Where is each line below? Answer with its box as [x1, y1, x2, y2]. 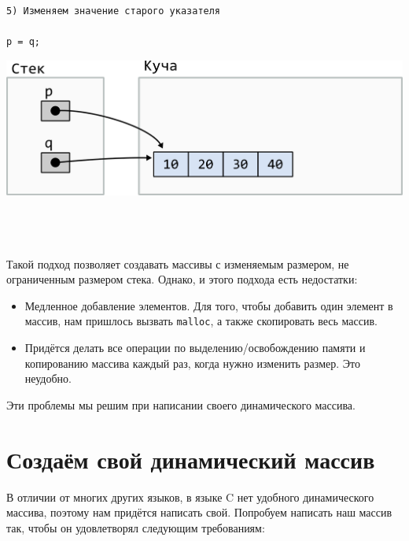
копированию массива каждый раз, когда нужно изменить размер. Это [24, 354, 360, 371]
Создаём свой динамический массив [6, 443, 375, 475]
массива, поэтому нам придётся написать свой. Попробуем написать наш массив [6, 504, 392, 521]
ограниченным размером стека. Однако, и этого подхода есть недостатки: [6, 271, 358, 287]
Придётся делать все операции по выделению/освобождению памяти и [24, 339, 366, 356]
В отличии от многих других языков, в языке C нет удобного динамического [6, 488, 374, 505]
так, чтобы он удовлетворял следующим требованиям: [6, 519, 265, 535]
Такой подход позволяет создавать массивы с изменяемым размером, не [6, 255, 349, 272]
